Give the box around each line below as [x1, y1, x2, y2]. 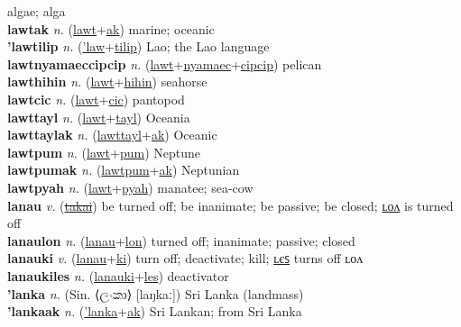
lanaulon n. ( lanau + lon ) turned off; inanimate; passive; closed [7, 231, 355, 250]
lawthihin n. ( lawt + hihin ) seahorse [7, 72, 207, 91]
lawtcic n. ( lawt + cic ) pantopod [7, 89, 185, 108]
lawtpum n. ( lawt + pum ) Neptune [7, 142, 201, 161]
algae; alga [7, 2, 66, 20]
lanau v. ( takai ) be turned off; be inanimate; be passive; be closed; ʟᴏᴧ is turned [7, 195, 454, 214]
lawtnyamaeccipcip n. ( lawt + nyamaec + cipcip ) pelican [7, 54, 322, 73]
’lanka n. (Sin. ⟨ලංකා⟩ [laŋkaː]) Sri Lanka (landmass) [7, 284, 304, 303]
